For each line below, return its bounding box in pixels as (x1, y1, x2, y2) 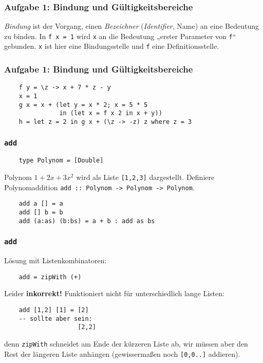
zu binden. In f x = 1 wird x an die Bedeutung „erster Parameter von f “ (4, 30, 236, 41)
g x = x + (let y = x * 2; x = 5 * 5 (18, 101, 148, 108)
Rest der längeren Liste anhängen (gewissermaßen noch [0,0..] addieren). (4, 348, 240, 359)
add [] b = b (18, 209, 63, 216)
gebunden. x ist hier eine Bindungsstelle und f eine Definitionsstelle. (4, 41, 219, 51)
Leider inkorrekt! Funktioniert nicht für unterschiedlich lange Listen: (4, 288, 224, 299)
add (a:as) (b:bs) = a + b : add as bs (18, 217, 155, 225)
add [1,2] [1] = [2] (18, 306, 89, 314)
